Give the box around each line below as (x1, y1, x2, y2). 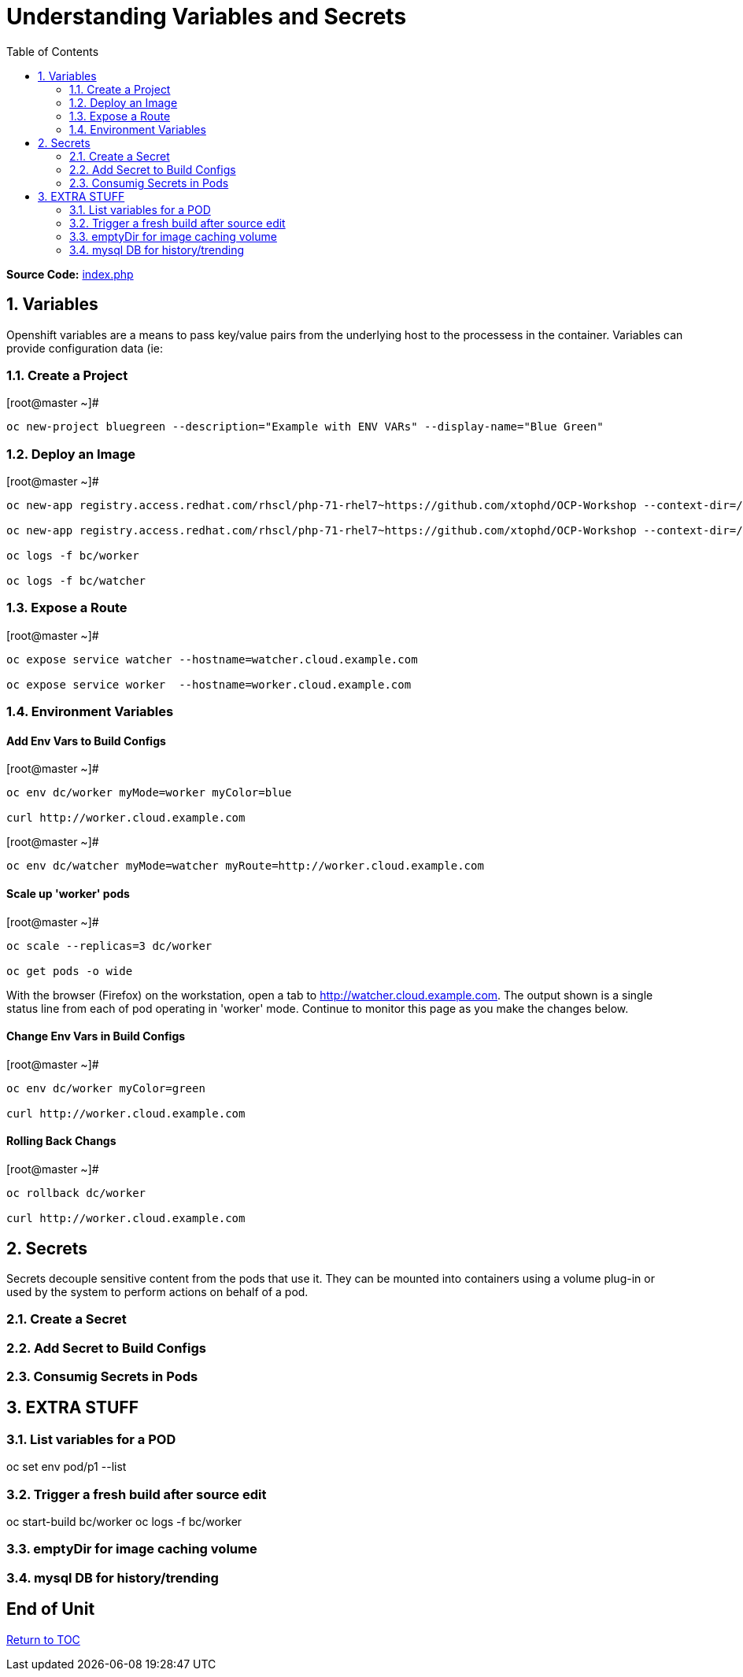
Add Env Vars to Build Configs (6, 733, 166, 748)
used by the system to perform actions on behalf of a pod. (6, 1284, 309, 1298)
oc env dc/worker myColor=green (6, 1081, 205, 1095)
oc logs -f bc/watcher (6, 574, 146, 588)
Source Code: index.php (6, 267, 134, 281)
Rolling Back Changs (6, 1134, 116, 1148)
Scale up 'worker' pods (6, 887, 130, 901)
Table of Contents (6, 44, 99, 58)
